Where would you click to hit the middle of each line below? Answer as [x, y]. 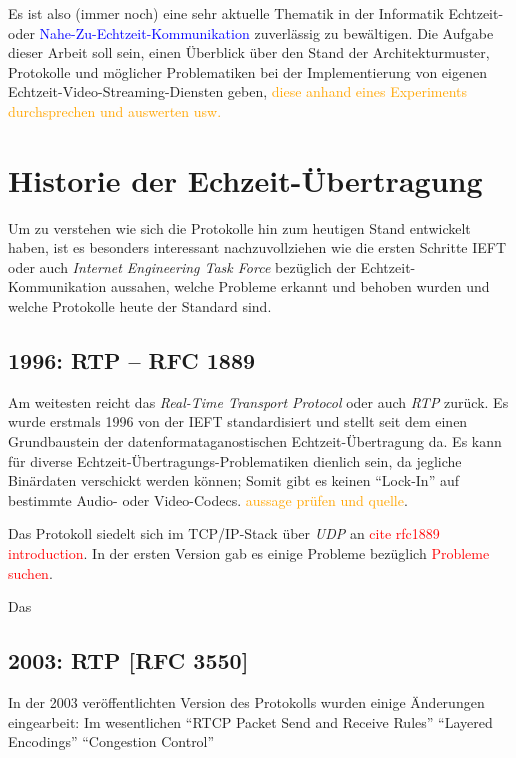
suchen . [30, 572]
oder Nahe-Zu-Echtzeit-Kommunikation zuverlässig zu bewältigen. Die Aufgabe [251, 32]
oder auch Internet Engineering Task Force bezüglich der [182, 266]
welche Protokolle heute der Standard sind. [140, 306]
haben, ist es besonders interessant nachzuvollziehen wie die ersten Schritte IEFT [257, 247]
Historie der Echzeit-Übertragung [245, 179]
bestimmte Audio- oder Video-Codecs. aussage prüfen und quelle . [208, 499]
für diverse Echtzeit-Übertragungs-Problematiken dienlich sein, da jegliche [235, 460]
